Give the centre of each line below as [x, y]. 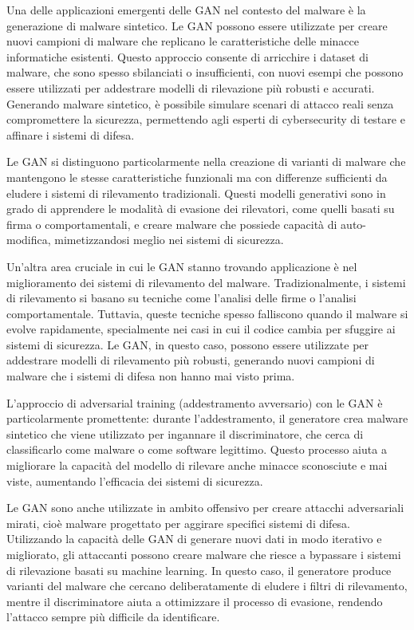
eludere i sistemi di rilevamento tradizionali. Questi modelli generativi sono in [196, 193]
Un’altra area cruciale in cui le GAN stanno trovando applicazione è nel [182, 266]
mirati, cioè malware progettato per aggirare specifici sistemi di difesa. [179, 523]
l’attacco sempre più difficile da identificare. [113, 617]
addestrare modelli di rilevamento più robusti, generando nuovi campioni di [191, 360]
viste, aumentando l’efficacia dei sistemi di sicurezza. [135, 480]
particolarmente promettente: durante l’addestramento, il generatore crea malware [207, 418]
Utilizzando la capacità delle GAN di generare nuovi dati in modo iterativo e [194, 539]
